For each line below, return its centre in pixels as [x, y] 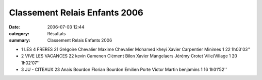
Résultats [57, 33]
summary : [20, 40]
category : [19, 33]
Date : [15, 27]
